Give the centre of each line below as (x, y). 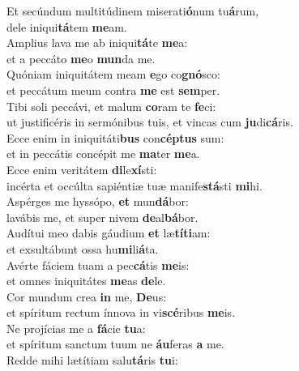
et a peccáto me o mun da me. (81, 58)
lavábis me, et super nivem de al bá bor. (103, 217)
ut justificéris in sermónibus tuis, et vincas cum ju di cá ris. (150, 122)
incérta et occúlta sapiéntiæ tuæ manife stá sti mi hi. (135, 185)
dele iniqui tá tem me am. (67, 26)
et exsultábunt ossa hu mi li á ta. (83, 248)
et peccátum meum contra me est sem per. (113, 90)
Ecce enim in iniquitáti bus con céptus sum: (115, 137)
